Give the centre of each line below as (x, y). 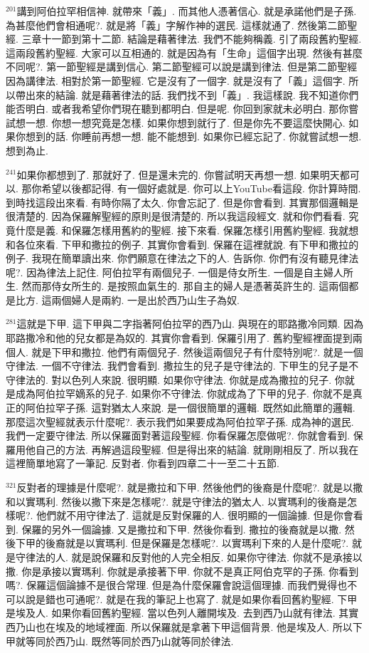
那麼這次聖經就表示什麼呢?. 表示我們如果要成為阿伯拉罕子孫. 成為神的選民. (180, 421)
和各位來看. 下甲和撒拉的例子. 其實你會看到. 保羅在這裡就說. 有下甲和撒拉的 (182, 244)
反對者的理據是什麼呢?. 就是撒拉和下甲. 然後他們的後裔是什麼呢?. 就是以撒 (190, 487)
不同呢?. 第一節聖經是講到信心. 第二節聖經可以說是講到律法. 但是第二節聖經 (182, 67)
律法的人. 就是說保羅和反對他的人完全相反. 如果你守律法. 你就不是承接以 (194, 557)
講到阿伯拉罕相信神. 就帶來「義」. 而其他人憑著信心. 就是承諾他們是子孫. (187, 11)
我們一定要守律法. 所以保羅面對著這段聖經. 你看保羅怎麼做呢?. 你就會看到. (178, 435)
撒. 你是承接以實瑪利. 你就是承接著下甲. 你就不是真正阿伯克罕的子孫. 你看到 (182, 571)
